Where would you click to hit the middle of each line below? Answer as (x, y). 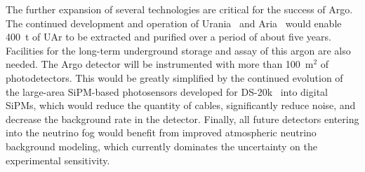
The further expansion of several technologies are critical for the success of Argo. (179, 9)
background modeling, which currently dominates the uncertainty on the (161, 146)
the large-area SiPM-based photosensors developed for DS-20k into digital (167, 91)
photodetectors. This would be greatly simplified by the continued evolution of (174, 77)
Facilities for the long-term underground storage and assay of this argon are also (178, 50)
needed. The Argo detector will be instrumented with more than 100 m (160, 64)
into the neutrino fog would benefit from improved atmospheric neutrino (161, 132)
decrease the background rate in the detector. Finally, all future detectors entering (182, 119)
